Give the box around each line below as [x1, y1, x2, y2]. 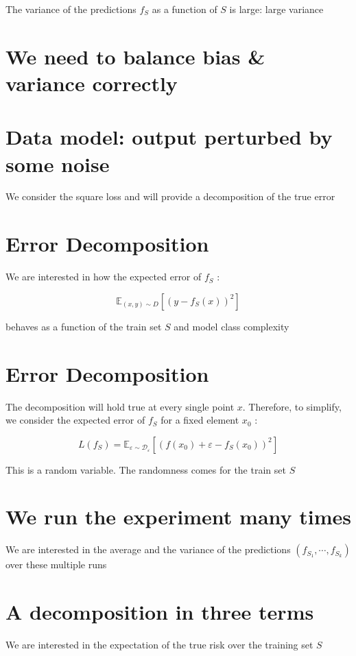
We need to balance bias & [5, 42, 265, 70]
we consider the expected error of [5, 413, 145, 427]
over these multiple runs [5, 557, 107, 572]
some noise [5, 149, 110, 178]
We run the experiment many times [5, 502, 352, 531]
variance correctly [5, 69, 178, 97]
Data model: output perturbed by [5, 123, 333, 151]
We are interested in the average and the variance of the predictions [5, 542, 291, 557]
